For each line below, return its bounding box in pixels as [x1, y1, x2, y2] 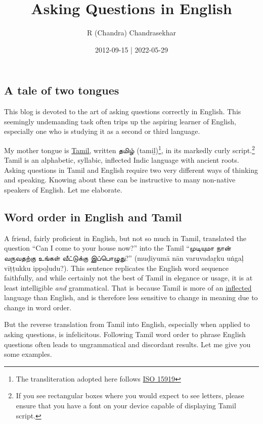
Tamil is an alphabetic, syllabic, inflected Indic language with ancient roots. [4, 155, 239, 165]
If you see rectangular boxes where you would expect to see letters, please [16, 390, 244, 401]
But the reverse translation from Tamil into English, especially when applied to [4, 319, 250, 329]
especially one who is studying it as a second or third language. [4, 126, 200, 136]
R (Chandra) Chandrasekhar [87, 27, 176, 38]
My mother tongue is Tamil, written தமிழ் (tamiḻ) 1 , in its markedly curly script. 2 [4, 143, 255, 155]
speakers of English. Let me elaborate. [4, 184, 122, 195]
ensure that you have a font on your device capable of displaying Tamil [16, 400, 236, 411]
